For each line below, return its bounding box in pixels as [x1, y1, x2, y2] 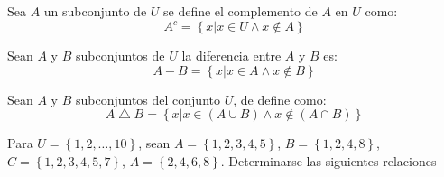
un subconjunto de [43, 2, 147, 20]
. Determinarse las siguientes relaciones [220, 151, 437, 170]
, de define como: [233, 89, 327, 108]
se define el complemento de [163, 2, 318, 20]
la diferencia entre [181, 46, 282, 65]
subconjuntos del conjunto [75, 89, 220, 108]
